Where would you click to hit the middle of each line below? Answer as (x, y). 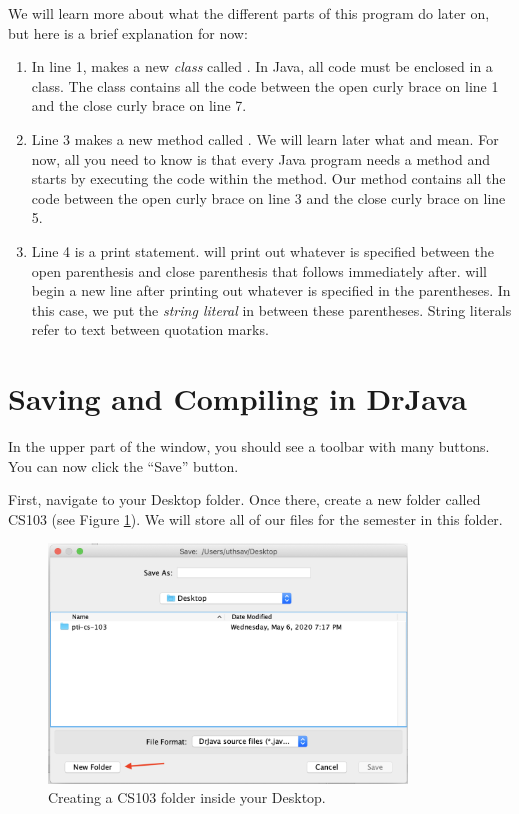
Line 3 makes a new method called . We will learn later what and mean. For (265, 138)
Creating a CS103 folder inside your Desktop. (187, 797)
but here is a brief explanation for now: (128, 32)
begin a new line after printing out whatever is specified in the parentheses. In (271, 290)
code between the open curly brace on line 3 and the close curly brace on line (268, 197)
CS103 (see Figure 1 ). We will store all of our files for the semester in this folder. (255, 518)
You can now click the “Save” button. (123, 465)
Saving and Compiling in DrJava (237, 398)
